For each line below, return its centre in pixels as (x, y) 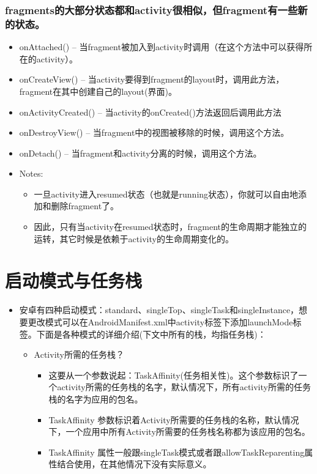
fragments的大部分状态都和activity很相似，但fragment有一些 (151, 9)
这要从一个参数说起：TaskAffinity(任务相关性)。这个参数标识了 (173, 375)
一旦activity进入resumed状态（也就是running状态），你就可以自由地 (166, 194)
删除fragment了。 (85, 206)
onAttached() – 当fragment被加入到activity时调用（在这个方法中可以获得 (162, 47)
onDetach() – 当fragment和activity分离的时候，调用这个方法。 (140, 153)
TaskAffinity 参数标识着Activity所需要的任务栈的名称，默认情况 (174, 419)
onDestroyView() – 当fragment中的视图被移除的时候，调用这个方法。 (154, 132)
